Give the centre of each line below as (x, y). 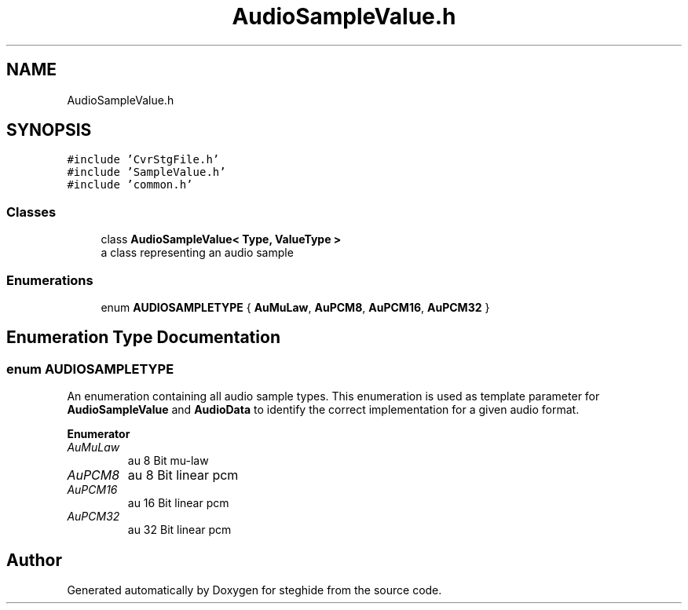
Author (34, 560)
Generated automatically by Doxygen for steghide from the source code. (254, 590)
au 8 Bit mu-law (168, 461)
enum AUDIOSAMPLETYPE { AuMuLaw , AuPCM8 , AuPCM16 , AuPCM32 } (295, 307)
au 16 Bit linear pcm (178, 503)
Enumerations (50, 280)
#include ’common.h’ (130, 185)
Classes (31, 212)
